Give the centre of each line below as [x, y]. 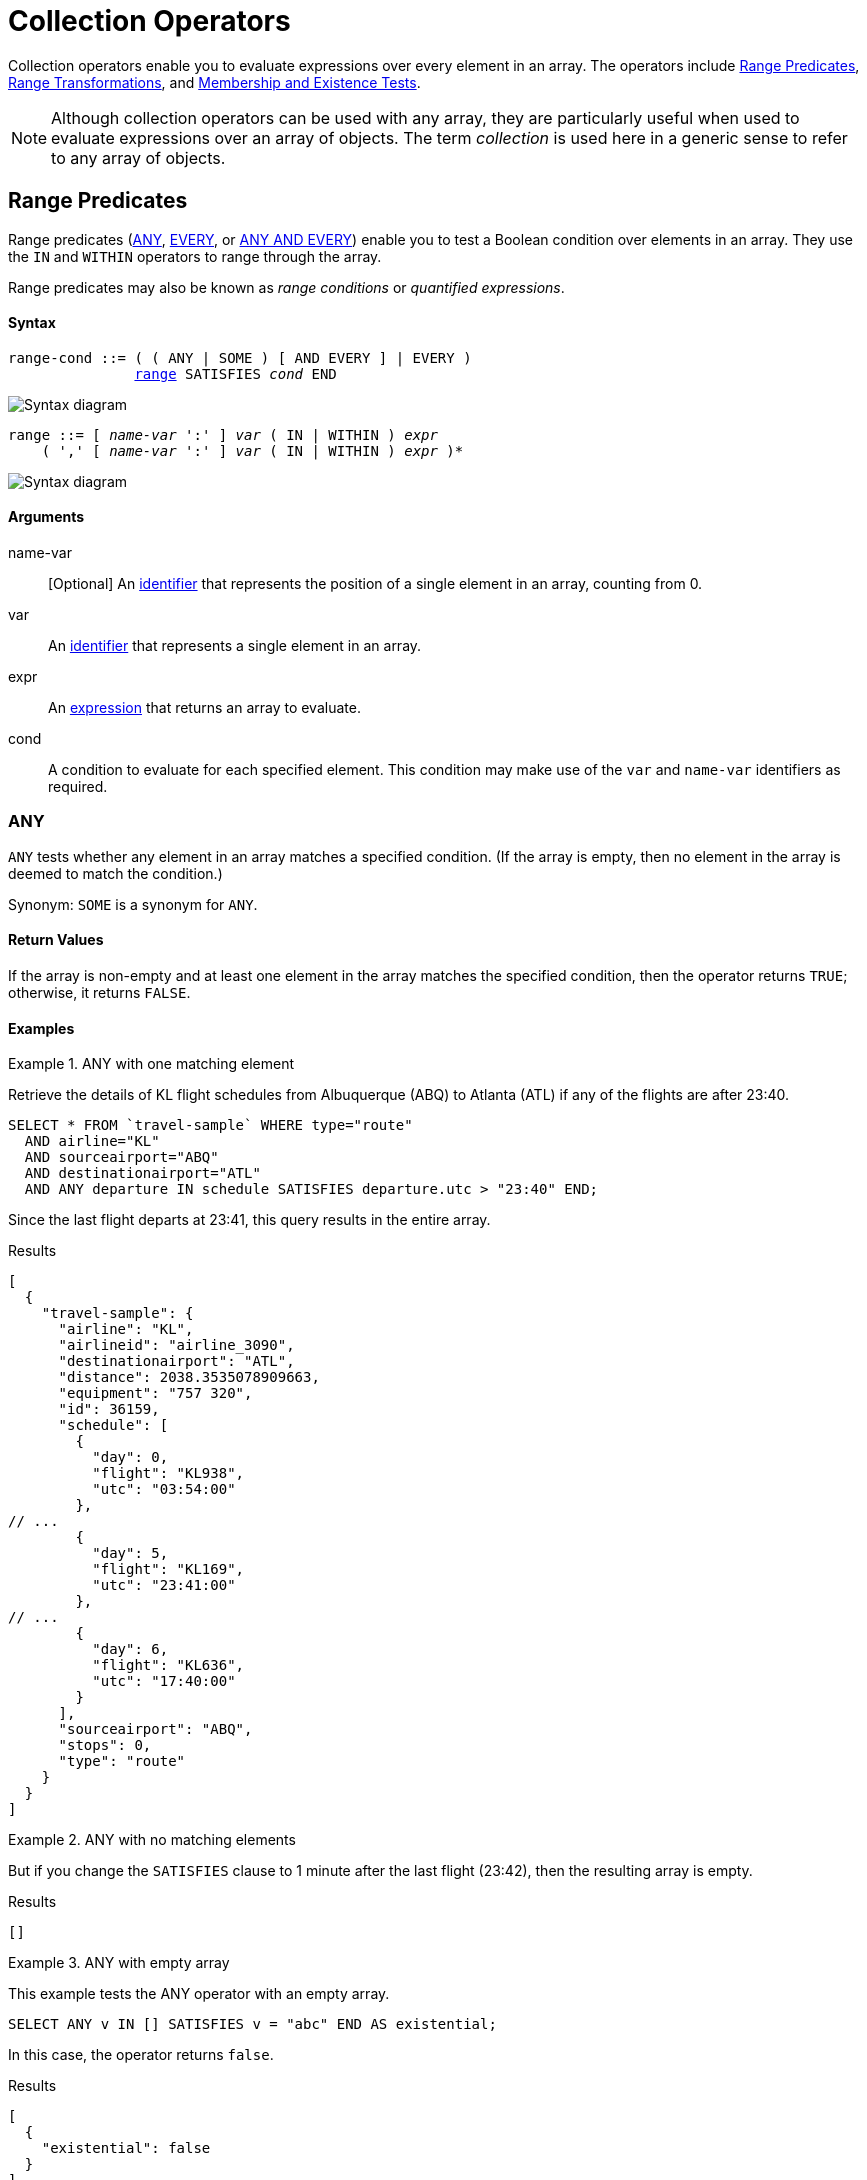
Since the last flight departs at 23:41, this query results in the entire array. [249, 1220]
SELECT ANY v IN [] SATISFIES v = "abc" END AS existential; [252, 2024]
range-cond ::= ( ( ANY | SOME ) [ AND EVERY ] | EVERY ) [240, 357]
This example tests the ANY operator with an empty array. [199, 1994]
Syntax [32, 323]
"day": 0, [130, 1457]
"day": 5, [130, 1553]
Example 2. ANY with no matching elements [152, 1840]
